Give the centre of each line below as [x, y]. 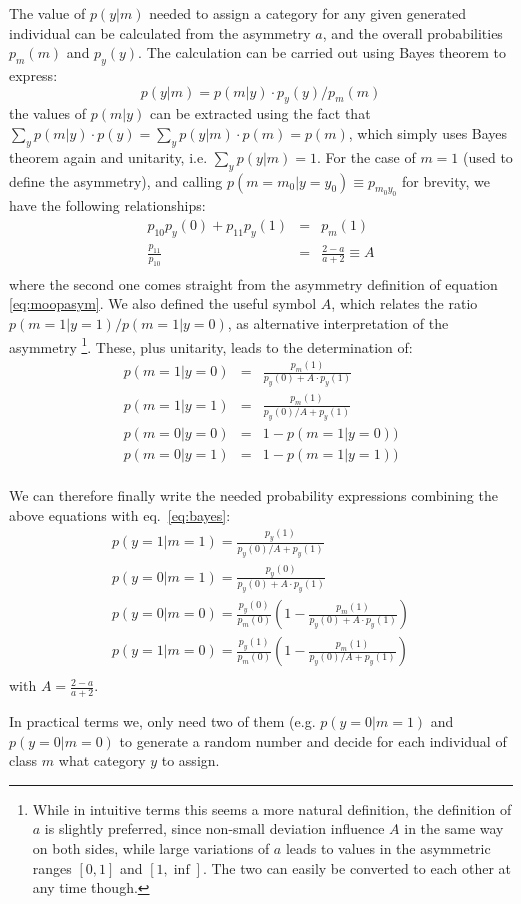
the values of [48, 113]
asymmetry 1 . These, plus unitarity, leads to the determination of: [211, 345]
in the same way [454, 828]
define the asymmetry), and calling [116, 180]
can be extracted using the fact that [260, 113]
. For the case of [366, 156]
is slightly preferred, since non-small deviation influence [214, 828]
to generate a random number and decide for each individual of [313, 740]
